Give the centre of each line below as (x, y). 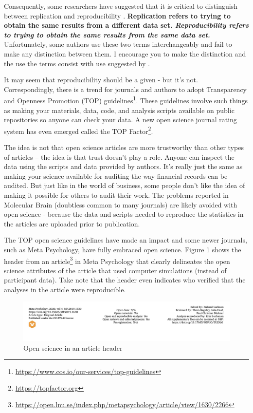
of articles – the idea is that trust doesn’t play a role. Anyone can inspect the (119, 157)
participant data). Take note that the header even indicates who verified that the (125, 280)
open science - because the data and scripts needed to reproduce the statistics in (124, 214)
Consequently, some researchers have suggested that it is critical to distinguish (121, 6)
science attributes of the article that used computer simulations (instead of (115, 270)
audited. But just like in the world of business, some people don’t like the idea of (125, 185)
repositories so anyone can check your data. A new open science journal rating (120, 120)
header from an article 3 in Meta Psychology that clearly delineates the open (117, 260)
